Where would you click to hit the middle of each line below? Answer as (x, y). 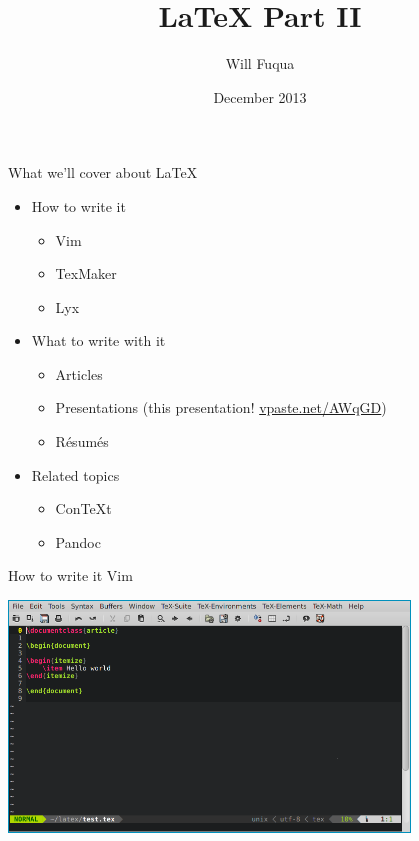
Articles (79, 373)
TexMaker (86, 273)
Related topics (75, 474)
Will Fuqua (260, 63)
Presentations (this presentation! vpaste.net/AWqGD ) (221, 407)
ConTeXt (83, 508)
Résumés (82, 441)
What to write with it (98, 340)
